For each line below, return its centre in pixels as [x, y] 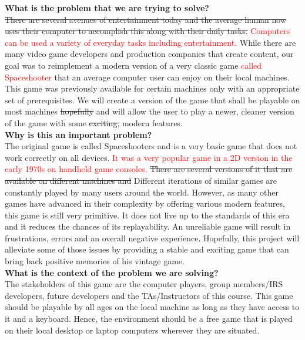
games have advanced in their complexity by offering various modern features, [145, 203]
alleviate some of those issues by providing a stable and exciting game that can [147, 249]
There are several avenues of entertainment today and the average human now [146, 19]
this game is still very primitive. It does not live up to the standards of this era [147, 215]
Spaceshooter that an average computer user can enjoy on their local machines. [147, 77]
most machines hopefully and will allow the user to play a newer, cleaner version [150, 111]
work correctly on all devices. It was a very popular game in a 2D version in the [149, 157]
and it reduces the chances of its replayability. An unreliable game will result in [148, 226]
